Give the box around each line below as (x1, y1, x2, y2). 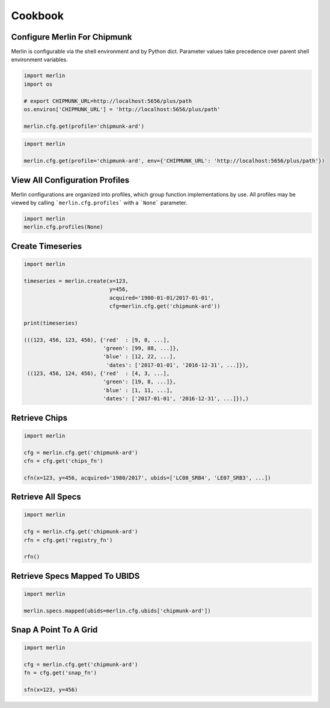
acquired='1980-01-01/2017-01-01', (109, 294, 215, 301)
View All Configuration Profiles (11, 175, 129, 185)
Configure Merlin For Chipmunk (11, 32, 132, 42)
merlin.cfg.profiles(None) (23, 224, 103, 231)
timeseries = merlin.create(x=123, (23, 277, 129, 284)
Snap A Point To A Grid (11, 625, 98, 635)
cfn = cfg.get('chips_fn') (23, 457, 103, 465)
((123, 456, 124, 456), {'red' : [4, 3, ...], (27, 370, 170, 377)
